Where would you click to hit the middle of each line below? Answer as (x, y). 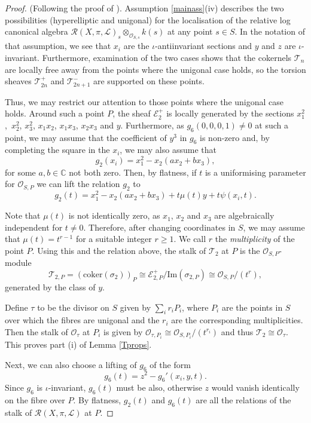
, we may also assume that (168, 150)
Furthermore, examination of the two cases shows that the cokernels (167, 57)
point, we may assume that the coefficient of (86, 137)
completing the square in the (57, 150)
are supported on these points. (149, 81)
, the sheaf (132, 113)
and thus (237, 331)
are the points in (252, 307)
